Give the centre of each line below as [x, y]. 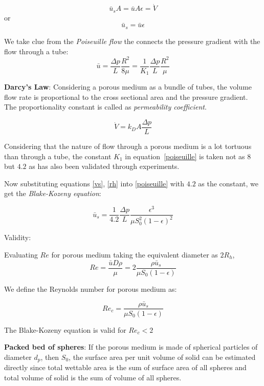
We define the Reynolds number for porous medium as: [91, 288]
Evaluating [21, 255]
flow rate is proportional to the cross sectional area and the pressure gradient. [126, 97]
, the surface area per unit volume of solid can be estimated [162, 357]
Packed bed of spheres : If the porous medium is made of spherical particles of [131, 347]
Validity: [18, 237]
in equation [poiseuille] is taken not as [185, 156]
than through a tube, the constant [58, 156]
